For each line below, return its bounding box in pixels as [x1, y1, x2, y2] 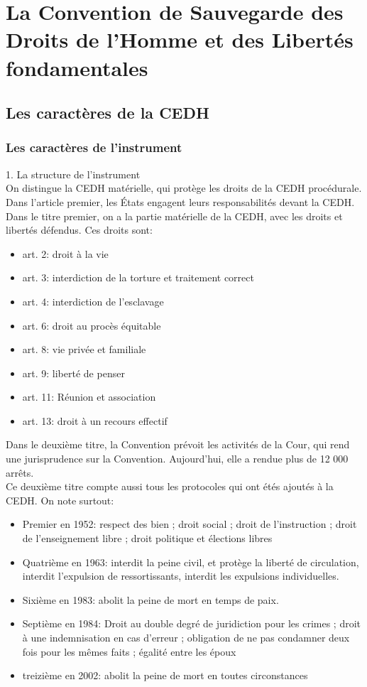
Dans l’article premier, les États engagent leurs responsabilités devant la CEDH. [6, 194, 355, 209]
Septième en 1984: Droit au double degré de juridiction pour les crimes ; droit [22, 616, 361, 631]
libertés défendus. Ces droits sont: [6, 222, 153, 237]
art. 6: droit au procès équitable [22, 318, 161, 332]
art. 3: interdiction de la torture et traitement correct [22, 270, 254, 285]
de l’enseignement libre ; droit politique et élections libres [22, 531, 273, 546]
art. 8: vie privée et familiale [22, 342, 146, 357]
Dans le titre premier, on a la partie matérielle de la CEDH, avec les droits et [6, 208, 343, 223]
